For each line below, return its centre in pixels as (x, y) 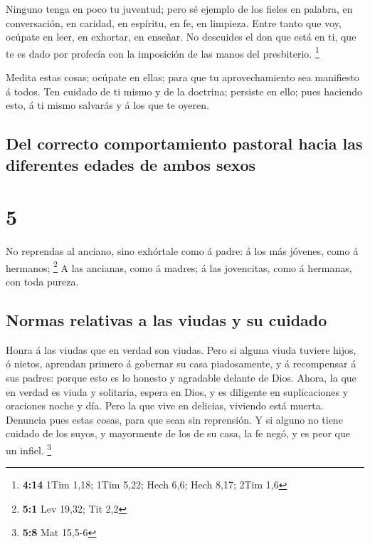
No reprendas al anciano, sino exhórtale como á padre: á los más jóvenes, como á (182, 251)
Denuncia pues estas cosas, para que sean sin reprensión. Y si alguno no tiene (174, 419)
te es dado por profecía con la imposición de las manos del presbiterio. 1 (163, 52)
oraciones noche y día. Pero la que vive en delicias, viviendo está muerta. (165, 406)
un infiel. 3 (29, 449)
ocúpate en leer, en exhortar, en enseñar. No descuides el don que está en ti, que (181, 37)
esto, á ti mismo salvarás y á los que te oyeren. (107, 105)
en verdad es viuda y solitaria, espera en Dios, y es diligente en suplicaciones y (177, 391)
